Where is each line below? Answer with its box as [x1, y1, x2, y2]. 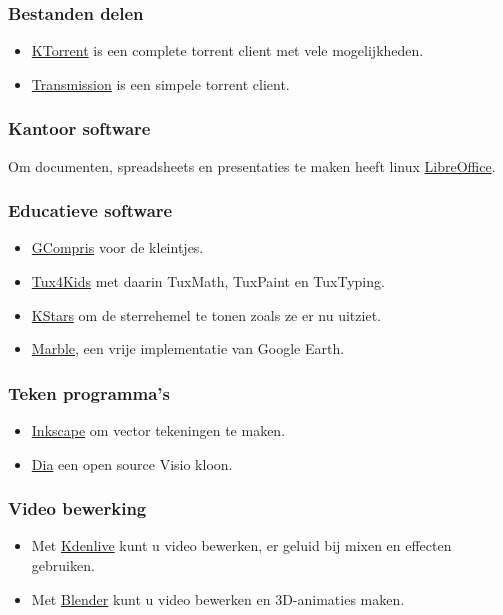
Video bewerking [8, 496, 147, 521]
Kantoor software [8, 116, 151, 141]
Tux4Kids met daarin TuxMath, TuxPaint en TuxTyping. [31, 271, 385, 292]
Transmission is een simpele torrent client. [31, 73, 290, 94]
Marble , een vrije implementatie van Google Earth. [31, 338, 345, 359]
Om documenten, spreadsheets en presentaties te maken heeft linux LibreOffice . [8, 155, 496, 176]
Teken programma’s [8, 380, 170, 405]
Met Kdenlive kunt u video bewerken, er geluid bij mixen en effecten [31, 535, 452, 556]
